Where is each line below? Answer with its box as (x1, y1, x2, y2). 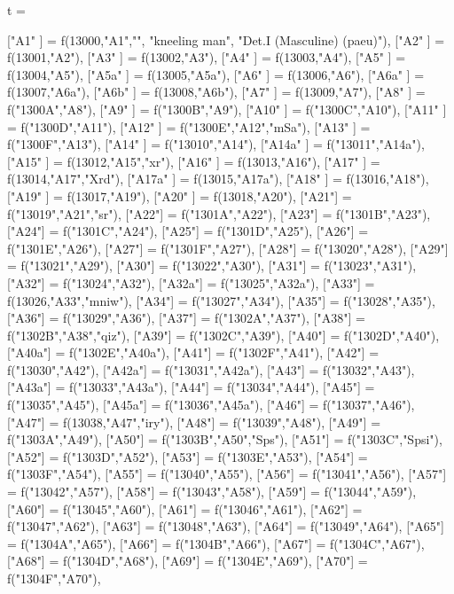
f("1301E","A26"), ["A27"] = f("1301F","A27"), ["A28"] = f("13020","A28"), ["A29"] (7, 238, 449, 257)
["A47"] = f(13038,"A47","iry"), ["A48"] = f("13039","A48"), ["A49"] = (7, 412, 381, 431)
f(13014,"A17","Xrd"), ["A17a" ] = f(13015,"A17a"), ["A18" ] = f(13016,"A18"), (7, 169, 429, 188)
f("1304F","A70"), (7, 569, 101, 587)
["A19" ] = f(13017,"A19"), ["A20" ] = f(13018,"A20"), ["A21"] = (7, 186, 352, 205)
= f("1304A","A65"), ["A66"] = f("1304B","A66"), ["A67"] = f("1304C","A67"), (7, 534, 425, 552)
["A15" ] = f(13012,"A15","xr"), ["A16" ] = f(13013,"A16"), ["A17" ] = (7, 152, 380, 170)
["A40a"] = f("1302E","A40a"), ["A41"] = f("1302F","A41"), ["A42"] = (7, 343, 380, 362)
